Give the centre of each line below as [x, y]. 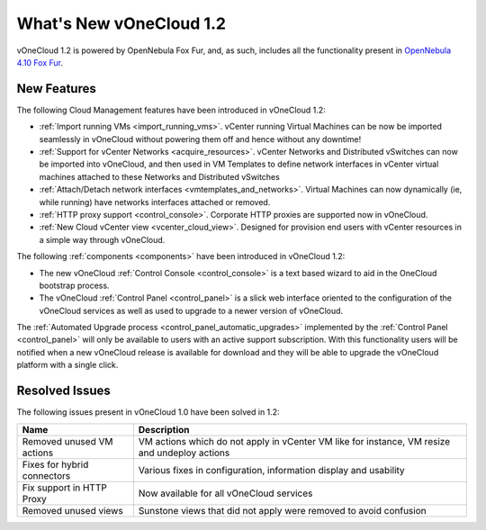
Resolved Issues [64, 391]
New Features [56, 89]
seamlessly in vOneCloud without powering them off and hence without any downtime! [200, 139]
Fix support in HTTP [64, 488]
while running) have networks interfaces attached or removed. [155, 202]
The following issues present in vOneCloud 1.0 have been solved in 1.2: [148, 412]
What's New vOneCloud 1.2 [121, 23]
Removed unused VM [67, 441]
